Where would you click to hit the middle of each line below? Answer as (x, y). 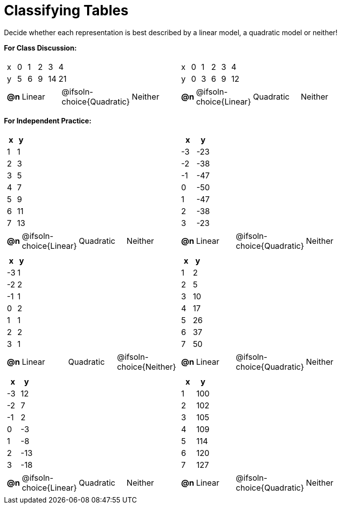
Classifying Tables (66, 10)
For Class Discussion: (40, 48)
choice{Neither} (146, 367)
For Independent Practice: (48, 120)
